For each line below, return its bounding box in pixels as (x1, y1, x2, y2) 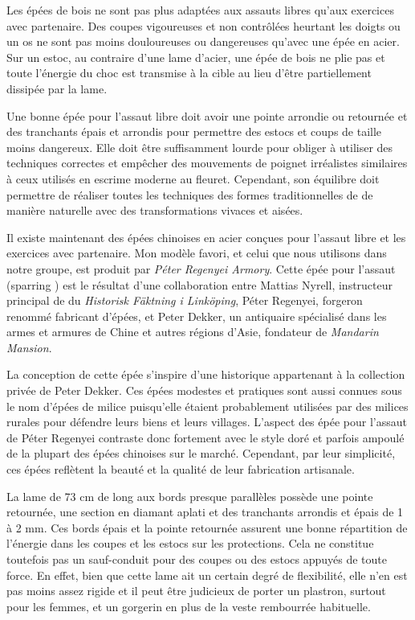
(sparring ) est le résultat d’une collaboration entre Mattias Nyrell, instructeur (6, 276, 393, 293)
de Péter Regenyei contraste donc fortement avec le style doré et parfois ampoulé (6, 429, 405, 445)
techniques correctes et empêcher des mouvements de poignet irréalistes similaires (6, 154, 408, 171)
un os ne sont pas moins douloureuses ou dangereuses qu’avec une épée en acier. (6, 33, 400, 50)
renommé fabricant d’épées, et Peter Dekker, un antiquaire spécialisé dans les (6, 307, 387, 324)
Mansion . (6, 339, 52, 355)
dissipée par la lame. (6, 80, 108, 96)
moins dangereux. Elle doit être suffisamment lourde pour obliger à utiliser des (6, 138, 393, 155)
